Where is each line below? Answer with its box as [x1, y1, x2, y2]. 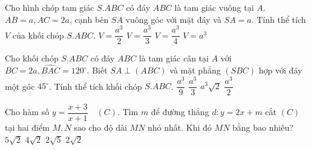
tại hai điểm [5, 120, 50, 133]
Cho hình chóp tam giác [5, 1, 94, 13]
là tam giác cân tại [139, 52, 209, 64]
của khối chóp [12, 28, 64, 41]
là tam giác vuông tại [174, 1, 254, 13]
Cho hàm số [5, 105, 50, 118]
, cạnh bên [70, 13, 109, 25]
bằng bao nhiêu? [232, 120, 293, 133]
